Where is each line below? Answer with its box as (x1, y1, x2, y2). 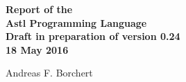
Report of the (6, 2, 73, 16)
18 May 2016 (6, 42, 69, 57)
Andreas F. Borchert (6, 65, 93, 80)
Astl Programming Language (6, 15, 147, 30)
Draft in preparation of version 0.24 (6, 29, 180, 43)
